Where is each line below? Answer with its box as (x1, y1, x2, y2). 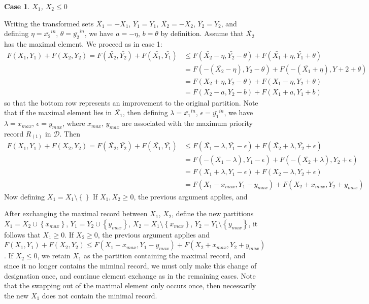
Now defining (4, 191, 45, 201)
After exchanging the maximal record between (4, 208, 148, 219)
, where (62, 118, 85, 128)
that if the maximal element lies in (4, 107, 112, 118)
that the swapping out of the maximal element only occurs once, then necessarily (4, 280, 256, 291)
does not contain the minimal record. (42, 290, 157, 300)
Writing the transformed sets (4, 18, 94, 28)
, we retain (37, 250, 71, 261)
